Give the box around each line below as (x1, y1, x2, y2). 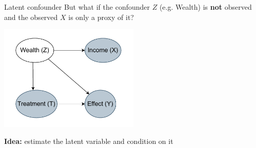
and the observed (4, 11, 58, 22)
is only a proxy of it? (68, 11, 134, 22)
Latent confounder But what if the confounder (4, 2, 150, 12)
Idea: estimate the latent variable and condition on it (4, 136, 173, 146)
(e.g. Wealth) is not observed (159, 2, 252, 12)
